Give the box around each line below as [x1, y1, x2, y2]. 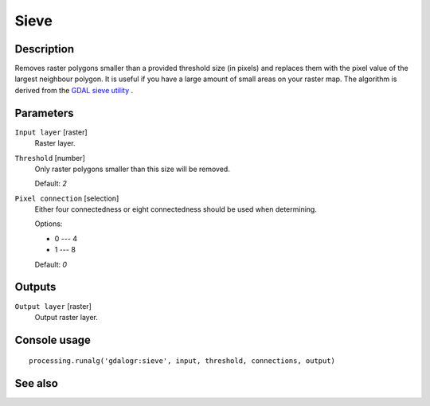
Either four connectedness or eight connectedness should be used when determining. [34, 205, 318, 214]
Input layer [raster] [14, 127, 88, 137]
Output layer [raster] [14, 301, 92, 310]
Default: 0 [34, 260, 68, 269]
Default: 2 [34, 179, 68, 189]
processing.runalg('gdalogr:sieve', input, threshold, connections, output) [29, 357, 336, 365]
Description [14, 42, 75, 56]
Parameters [14, 106, 74, 119]
